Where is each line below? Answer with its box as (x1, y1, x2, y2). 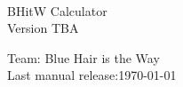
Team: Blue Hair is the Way (7, 48, 160, 67)
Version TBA (7, 19, 79, 37)
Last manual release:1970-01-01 (7, 66, 177, 84)
